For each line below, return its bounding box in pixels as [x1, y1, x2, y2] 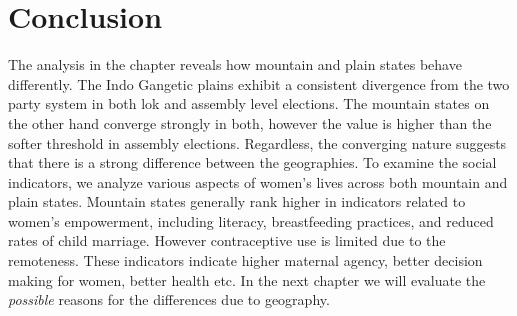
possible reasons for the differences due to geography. [8, 289, 330, 310]
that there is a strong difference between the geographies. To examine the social [8, 152, 497, 173]
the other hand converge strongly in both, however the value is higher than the [8, 112, 492, 133]
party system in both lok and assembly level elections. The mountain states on [8, 93, 490, 114]
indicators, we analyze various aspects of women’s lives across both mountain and [8, 171, 508, 192]
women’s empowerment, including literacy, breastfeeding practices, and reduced [8, 210, 494, 231]
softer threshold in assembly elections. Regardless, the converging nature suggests [8, 132, 507, 153]
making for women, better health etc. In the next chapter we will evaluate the [8, 269, 486, 290]
